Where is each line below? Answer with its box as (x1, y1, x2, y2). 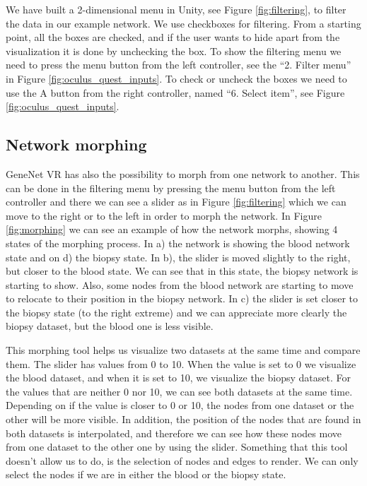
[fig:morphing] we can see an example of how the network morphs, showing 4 (6, 222, 338, 237)
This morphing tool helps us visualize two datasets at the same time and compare (6, 343, 361, 357)
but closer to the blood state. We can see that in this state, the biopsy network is (6, 263, 359, 278)
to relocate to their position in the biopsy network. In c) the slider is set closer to (6, 291, 359, 306)
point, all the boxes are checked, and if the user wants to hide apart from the (6, 30, 340, 45)
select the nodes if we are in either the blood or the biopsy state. (6, 467, 286, 482)
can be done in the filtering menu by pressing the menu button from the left (6, 180, 336, 195)
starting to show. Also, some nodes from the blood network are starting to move (6, 277, 354, 292)
